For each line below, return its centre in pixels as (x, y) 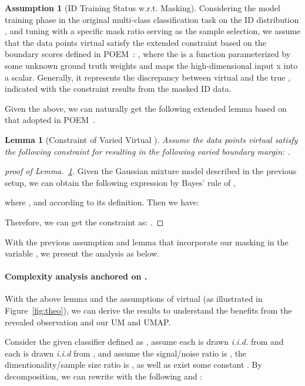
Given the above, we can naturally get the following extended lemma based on (146, 108)
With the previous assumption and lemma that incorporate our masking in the (147, 242)
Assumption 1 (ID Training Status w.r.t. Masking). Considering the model (143, 8)
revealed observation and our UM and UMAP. (88, 322)
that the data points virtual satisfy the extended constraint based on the (135, 42)
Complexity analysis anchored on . (76, 276)
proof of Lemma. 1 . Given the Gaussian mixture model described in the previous (151, 171)
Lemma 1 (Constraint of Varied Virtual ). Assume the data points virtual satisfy (151, 139)
